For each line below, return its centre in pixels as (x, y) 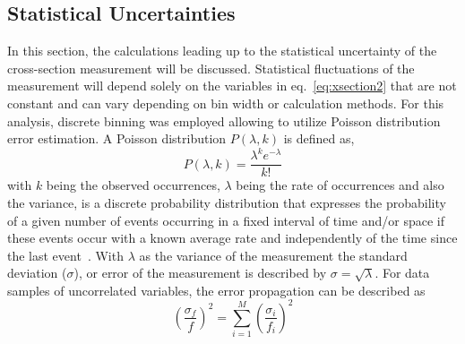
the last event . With (65, 255)
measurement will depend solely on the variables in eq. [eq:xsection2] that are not (232, 86)
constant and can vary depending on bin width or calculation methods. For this (226, 103)
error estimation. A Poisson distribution (117, 138)
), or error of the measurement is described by (200, 273)
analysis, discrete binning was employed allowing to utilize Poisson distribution (224, 120)
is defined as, (319, 138)
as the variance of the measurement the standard (273, 255)
